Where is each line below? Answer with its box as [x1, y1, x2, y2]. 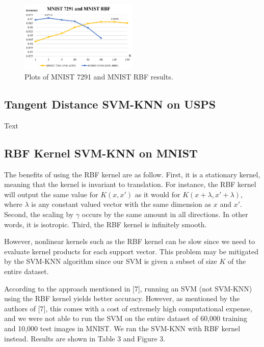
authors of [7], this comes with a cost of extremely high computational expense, [4, 303, 252, 313]
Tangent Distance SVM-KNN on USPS [4, 96, 216, 112]
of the [227, 256, 246, 266]
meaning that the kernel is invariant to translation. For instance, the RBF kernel [4, 179, 256, 190]
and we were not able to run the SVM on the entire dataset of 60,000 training [4, 313, 248, 324]
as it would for [135, 189, 180, 199]
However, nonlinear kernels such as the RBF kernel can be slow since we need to [4, 236, 255, 247]
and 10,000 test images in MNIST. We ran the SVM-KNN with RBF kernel [4, 323, 241, 333]
